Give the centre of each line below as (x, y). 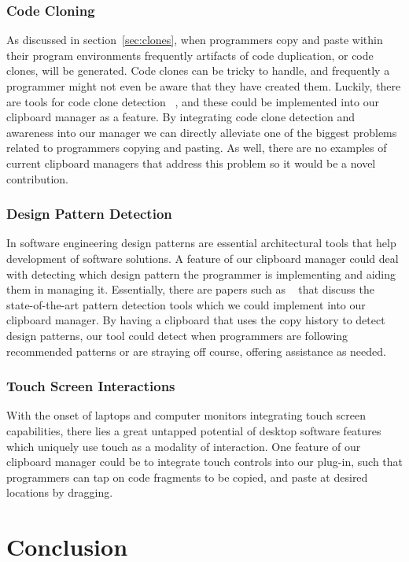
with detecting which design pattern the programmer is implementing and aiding (201, 274)
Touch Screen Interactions (91, 386)
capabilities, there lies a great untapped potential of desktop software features (194, 430)
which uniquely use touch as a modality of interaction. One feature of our (184, 446)
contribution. (38, 178)
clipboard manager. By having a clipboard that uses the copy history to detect (196, 320)
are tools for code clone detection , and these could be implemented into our (193, 101)
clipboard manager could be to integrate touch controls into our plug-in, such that (204, 462)
